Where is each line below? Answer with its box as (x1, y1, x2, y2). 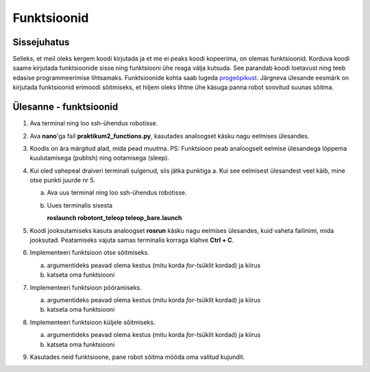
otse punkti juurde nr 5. (29, 176, 96, 184)
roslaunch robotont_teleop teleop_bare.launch (47, 214, 182, 222)
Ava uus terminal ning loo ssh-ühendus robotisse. (47, 188, 187, 197)
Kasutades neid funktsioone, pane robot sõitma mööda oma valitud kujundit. (29, 353, 245, 361)
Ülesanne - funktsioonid (12, 101, 119, 113)
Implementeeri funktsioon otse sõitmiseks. (29, 249, 150, 257)
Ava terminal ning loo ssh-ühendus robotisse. (29, 119, 158, 127)
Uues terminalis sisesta (47, 201, 113, 209)
